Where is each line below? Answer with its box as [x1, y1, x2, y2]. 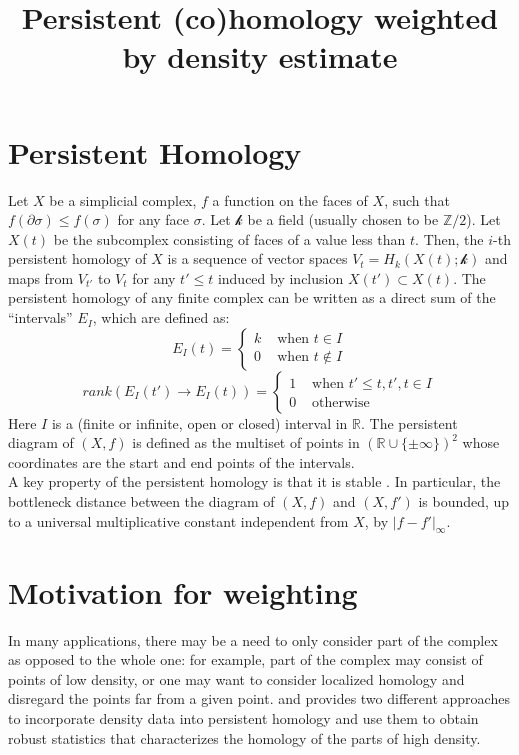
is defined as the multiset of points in [132, 432, 360, 453]
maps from [8, 267, 74, 288]
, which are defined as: [92, 307, 230, 328]
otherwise [312, 396, 370, 411]
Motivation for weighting [8, 571, 358, 612]
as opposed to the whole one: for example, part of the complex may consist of [8, 649, 483, 670]
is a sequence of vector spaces [167, 248, 348, 269]
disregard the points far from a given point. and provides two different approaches [8, 688, 510, 709]
